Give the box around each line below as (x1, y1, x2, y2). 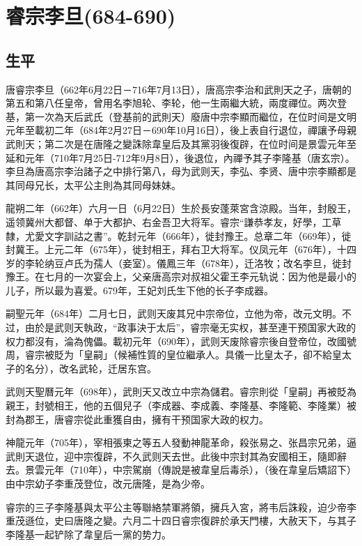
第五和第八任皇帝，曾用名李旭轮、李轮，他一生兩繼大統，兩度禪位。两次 (6, 96, 337, 110)
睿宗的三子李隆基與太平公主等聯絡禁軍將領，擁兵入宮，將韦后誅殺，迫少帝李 (6, 499, 356, 514)
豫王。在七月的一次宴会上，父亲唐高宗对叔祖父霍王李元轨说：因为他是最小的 (6, 269, 356, 284)
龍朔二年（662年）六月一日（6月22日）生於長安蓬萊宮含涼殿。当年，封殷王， (6, 201, 356, 215)
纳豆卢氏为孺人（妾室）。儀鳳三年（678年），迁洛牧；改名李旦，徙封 (44, 255, 352, 270)
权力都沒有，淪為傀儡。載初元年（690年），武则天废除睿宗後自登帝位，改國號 (6, 333, 356, 348)
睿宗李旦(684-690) (6, 1, 176, 30)
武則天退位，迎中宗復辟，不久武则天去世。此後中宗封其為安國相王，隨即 (6, 448, 337, 463)
